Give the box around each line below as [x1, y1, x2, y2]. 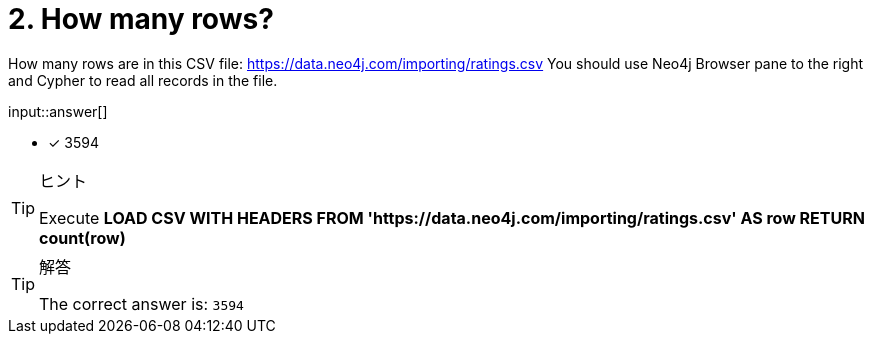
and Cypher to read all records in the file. [8, 71, 278, 89]
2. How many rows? [8, 2, 274, 36]
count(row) [39, 227, 126, 248]
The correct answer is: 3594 [39, 293, 244, 314]
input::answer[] [8, 102, 108, 120]
